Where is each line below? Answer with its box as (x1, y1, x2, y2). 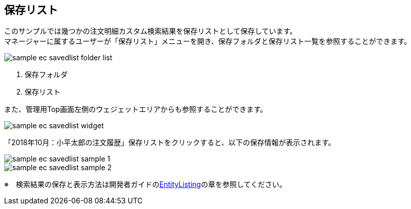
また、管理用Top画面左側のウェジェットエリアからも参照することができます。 (4, 105, 268, 114)
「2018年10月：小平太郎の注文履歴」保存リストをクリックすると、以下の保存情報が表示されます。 (4, 138, 336, 147)
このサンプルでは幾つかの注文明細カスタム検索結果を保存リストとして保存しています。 (4, 27, 297, 36)
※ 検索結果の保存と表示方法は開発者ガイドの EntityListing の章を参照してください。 (4, 180, 287, 189)
